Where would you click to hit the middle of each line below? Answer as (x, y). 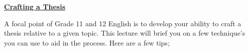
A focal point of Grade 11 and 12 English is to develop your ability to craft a (123, 23)
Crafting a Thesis (35, 6)
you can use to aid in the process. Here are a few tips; (87, 42)
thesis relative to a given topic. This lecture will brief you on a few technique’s (125, 33)
